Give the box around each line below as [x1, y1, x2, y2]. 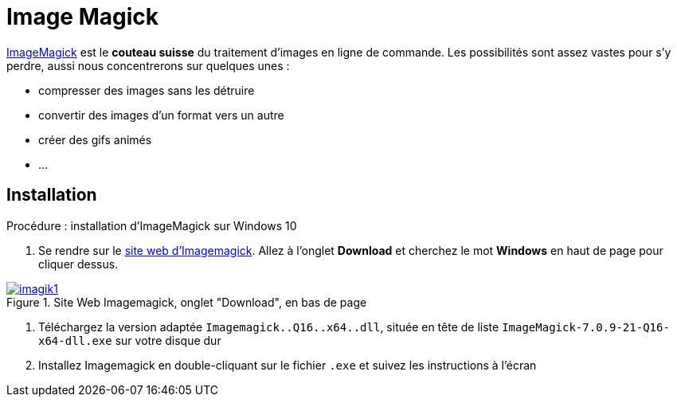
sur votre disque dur [115, 333, 221, 347]
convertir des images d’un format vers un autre [38, 108, 284, 122]
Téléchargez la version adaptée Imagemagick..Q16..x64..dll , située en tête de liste [38, 319, 499, 334]
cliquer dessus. [38, 256, 119, 271]
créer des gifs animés [38, 132, 152, 147]
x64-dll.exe [38, 334, 112, 347]
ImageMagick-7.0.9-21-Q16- [502, 320, 670, 334]
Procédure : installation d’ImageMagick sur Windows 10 [6, 218, 297, 233]
